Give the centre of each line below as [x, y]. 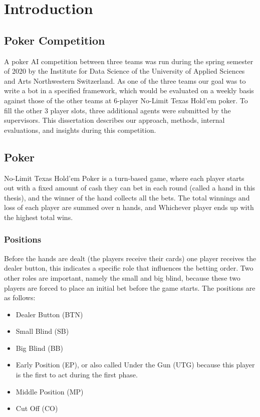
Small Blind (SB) [42, 331]
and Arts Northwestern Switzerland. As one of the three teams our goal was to [125, 80]
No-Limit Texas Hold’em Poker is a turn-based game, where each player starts [124, 178]
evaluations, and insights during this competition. [80, 130]
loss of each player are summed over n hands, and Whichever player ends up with [129, 207]
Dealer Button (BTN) [49, 314]
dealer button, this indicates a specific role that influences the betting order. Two [129, 268]
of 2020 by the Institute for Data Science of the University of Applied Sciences [124, 71]
